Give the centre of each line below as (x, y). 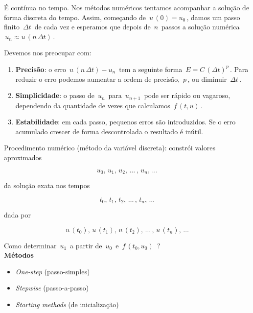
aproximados (23, 157)
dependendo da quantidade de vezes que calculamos (93, 105)
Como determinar (30, 245)
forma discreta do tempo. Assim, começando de (75, 17)
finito (12, 27)
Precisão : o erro (41, 69)
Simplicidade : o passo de (55, 95)
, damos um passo (213, 17)
